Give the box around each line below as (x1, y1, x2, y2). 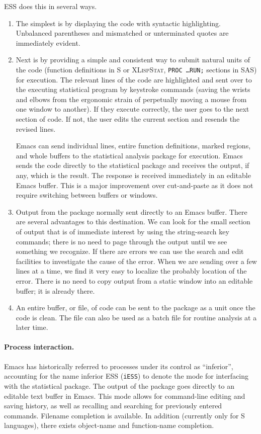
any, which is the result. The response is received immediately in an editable (16, 169, 251, 180)
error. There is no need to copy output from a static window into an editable (16, 275, 253, 286)
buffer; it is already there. (16, 285, 95, 296)
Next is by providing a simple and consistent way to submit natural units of (16, 54, 250, 65)
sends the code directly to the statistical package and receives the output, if (16, 160, 249, 170)
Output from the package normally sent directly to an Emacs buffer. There (16, 206, 247, 217)
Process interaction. (4, 341, 74, 352)
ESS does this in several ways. (4, 1, 97, 11)
